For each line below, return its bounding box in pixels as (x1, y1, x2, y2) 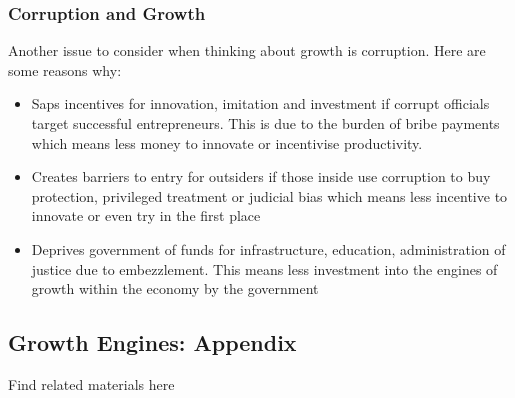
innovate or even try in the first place (31, 205, 261, 226)
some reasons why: (8, 59, 122, 80)
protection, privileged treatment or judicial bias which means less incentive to (31, 185, 508, 206)
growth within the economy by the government (31, 278, 319, 299)
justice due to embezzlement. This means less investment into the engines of (31, 258, 498, 279)
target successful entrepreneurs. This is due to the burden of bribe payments (31, 113, 500, 133)
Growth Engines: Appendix (8, 327, 297, 358)
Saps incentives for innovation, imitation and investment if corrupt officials (31, 93, 490, 114)
